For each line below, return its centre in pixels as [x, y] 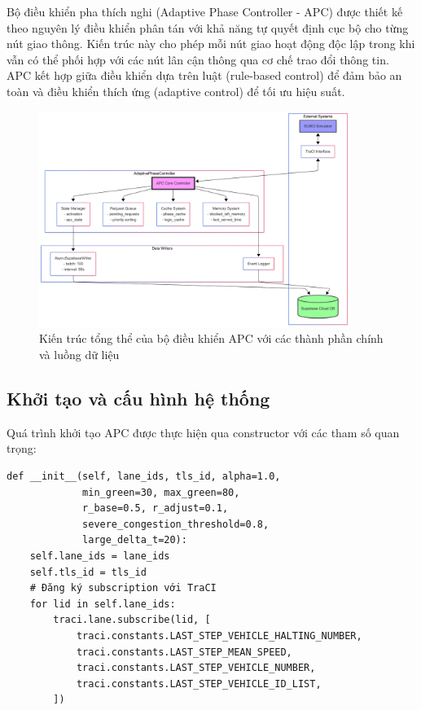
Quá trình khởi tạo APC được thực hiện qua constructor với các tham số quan [203, 432]
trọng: [22, 448]
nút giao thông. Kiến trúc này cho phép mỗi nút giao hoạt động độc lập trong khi [211, 44]
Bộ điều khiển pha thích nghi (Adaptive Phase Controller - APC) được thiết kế [205, 11]
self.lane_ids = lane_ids [100, 557]
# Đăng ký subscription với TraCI [123, 588]
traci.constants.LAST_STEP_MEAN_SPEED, [184, 652]
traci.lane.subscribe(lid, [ [132, 620]
